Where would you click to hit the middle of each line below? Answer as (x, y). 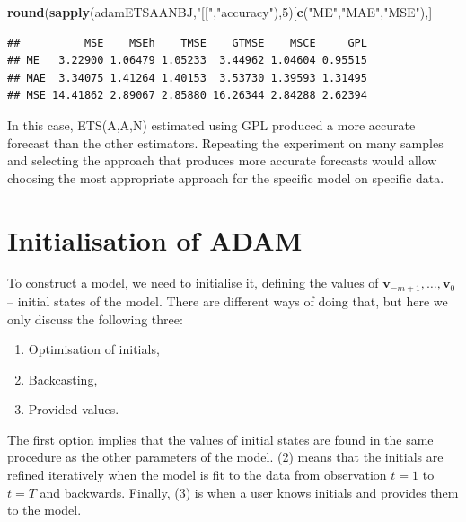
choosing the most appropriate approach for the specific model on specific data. (226, 177)
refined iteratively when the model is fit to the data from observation (197, 475)
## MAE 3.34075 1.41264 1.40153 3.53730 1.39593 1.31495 (187, 78)
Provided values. (74, 409)
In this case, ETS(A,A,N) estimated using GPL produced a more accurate (211, 124)
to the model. (44, 510)
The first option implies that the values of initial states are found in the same (220, 439)
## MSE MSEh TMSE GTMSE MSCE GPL (187, 43)
